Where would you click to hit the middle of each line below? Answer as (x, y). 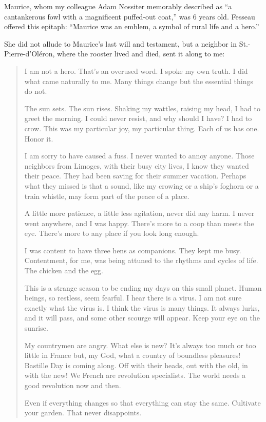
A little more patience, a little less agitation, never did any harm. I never (139, 213)
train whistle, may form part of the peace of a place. (107, 196)
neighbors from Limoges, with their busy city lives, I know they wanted (137, 165)
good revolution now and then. (73, 385)
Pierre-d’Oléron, (30, 54)
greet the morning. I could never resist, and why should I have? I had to (138, 118)
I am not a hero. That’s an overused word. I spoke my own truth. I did (136, 71)
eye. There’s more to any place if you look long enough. (112, 233)
